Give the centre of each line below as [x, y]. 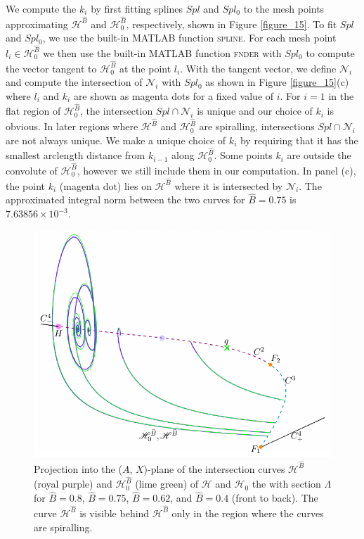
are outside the [319, 155]
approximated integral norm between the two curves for [125, 199]
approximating [37, 24]
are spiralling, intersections [257, 126]
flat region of [33, 111]
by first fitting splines [137, 8]
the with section [286, 484]
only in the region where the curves [248, 513]
